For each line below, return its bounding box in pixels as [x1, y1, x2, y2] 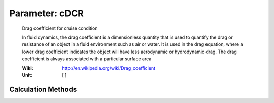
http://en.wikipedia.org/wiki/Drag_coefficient [62, 65, 156, 71]
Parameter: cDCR [9, 8, 84, 19]
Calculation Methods [9, 85, 77, 93]
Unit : [22, 72, 33, 78]
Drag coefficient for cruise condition [22, 25, 98, 31]
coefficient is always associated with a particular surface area [22, 56, 152, 62]
